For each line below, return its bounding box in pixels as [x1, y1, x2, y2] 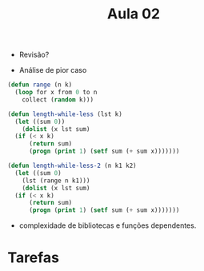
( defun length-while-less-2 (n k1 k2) [7, 161, 137, 170]
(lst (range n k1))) [22, 177, 90, 185]
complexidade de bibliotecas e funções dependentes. [18, 221, 197, 230]
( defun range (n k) [7, 81, 73, 89]
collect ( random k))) [22, 95, 94, 104]
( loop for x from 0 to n [14, 89, 98, 97]
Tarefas [7, 249, 59, 267]
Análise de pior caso [18, 66, 87, 75]
